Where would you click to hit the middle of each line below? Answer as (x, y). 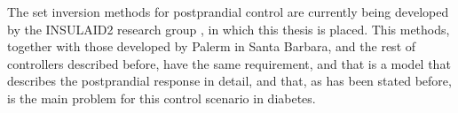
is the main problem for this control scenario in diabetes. (162, 98)
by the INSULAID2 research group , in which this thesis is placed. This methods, (229, 29)
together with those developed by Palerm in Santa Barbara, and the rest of (212, 46)
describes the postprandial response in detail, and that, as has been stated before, (229, 81)
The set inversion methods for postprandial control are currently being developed (228, 11)
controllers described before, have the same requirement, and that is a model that (229, 63)
